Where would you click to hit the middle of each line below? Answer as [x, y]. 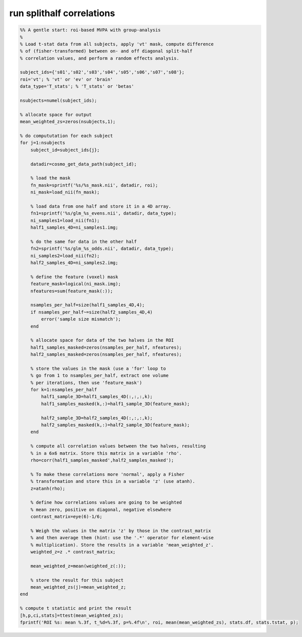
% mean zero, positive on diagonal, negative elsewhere [101, 509]
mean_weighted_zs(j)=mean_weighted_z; [78, 587]
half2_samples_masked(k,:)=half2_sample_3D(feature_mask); [116, 425]
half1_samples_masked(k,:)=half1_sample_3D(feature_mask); [116, 404]
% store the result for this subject [77, 580]
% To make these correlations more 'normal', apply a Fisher [107, 474]
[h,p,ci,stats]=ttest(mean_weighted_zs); [72, 615]
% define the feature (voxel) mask [74, 277]
